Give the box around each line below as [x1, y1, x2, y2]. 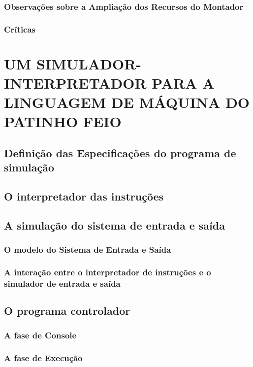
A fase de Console [4, 329, 77, 341]
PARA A [152, 73, 215, 93]
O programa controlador [4, 303, 130, 318]
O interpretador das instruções [4, 189, 164, 204]
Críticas [4, 23, 36, 35]
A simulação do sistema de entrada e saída [4, 217, 225, 233]
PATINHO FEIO [4, 111, 122, 132]
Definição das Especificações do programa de [4, 145, 236, 161]
